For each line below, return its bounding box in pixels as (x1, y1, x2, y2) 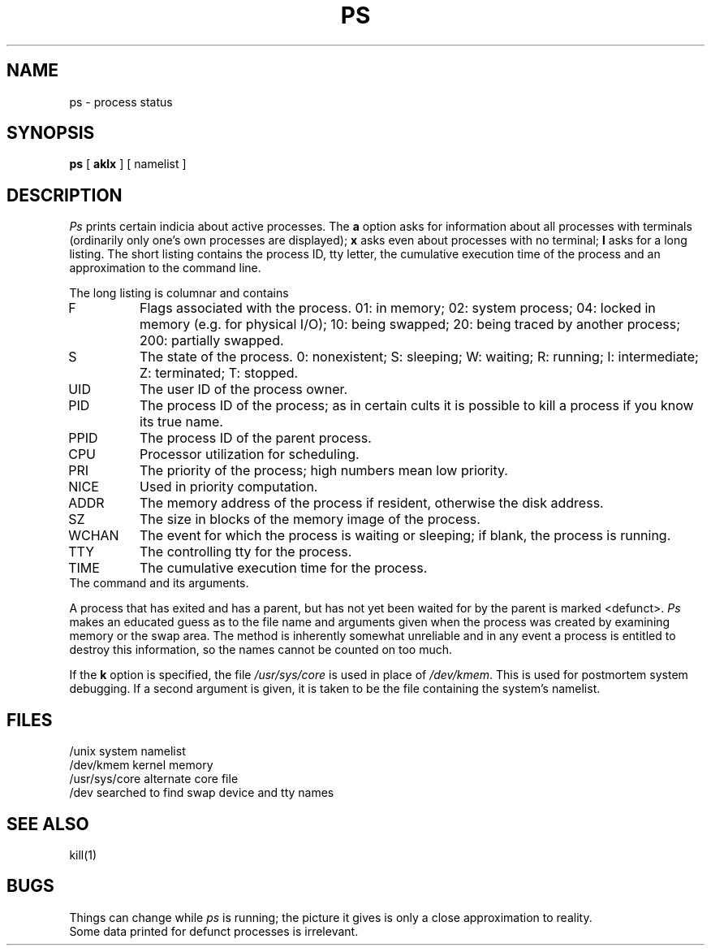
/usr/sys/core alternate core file (69, 772, 239, 786)
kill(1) (69, 847, 97, 862)
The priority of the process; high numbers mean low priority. (140, 462, 508, 479)
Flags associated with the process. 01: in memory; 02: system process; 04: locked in (140, 300, 656, 317)
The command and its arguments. (69, 576, 249, 591)
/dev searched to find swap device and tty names (69, 785, 334, 800)
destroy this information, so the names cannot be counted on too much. (69, 643, 453, 657)
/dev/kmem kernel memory (69, 758, 213, 772)
